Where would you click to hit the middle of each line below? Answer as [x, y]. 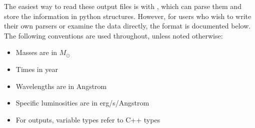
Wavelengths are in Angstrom [61, 86]
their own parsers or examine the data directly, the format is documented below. [127, 26]
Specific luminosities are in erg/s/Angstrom [82, 103]
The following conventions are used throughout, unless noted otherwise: [113, 35]
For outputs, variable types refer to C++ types [88, 119]
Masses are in [36, 52]
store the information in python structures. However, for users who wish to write [128, 16]
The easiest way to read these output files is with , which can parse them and [123, 6]
